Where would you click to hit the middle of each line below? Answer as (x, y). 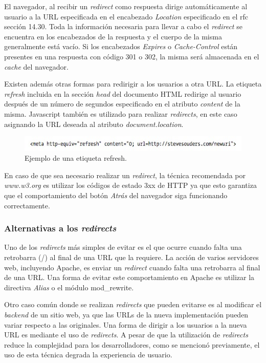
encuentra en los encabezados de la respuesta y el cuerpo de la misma (113, 36)
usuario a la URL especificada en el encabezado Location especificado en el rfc (126, 16)
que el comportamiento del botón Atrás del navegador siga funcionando (116, 195)
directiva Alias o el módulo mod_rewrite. (69, 287)
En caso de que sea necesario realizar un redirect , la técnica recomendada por (125, 175)
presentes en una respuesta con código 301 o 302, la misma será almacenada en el (132, 56)
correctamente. (27, 205)
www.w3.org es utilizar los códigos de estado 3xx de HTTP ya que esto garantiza (130, 185)
